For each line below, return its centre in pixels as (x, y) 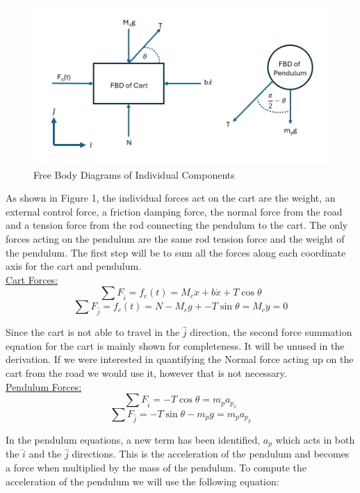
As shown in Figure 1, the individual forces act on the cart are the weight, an (171, 198)
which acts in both (315, 439)
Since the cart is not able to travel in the (93, 332)
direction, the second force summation (271, 332)
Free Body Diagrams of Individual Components (134, 174)
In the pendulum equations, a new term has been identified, (133, 439)
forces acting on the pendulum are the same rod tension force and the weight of (175, 239)
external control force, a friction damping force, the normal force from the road (174, 211)
